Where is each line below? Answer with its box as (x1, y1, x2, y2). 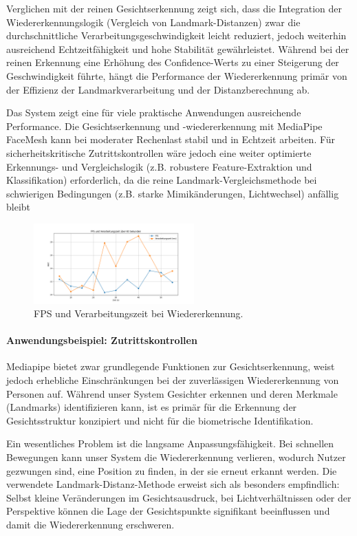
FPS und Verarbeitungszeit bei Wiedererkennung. (34, 306, 244, 321)
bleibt (6, 200, 31, 214)
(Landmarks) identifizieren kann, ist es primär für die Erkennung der (6, 400, 297, 414)
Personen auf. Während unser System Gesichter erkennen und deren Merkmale (6, 386, 338, 400)
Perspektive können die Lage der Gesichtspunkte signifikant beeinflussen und (6, 504, 330, 518)
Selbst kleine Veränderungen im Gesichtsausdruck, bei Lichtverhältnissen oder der (6, 490, 351, 504)
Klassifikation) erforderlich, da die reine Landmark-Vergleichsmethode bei (6, 173, 317, 187)
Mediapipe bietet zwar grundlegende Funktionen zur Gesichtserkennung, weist (6, 359, 335, 374)
